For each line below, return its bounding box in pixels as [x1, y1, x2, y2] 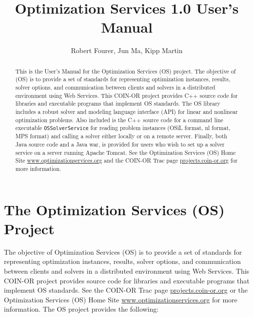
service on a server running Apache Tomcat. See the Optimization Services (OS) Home [15, 148, 236, 156]
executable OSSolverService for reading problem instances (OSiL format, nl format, [15, 124, 231, 132]
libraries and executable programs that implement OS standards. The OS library [15, 99, 221, 108]
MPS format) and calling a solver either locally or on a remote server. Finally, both [15, 132, 227, 140]
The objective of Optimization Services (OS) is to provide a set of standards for [4, 246, 242, 257]
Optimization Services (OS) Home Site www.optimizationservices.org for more [4, 294, 237, 304]
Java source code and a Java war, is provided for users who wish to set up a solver [15, 140, 225, 149]
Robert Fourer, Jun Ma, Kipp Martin [71, 45, 183, 56]
